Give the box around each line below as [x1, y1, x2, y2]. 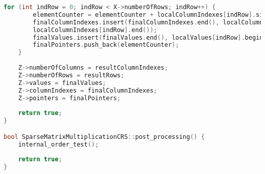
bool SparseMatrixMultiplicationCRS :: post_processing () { [4, 133, 205, 140]
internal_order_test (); [18, 140, 99, 148]
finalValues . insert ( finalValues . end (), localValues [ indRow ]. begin [33, 34, 263, 41]
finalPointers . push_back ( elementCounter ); [33, 41, 179, 49]
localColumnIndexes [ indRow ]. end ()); [33, 26, 157, 34]
